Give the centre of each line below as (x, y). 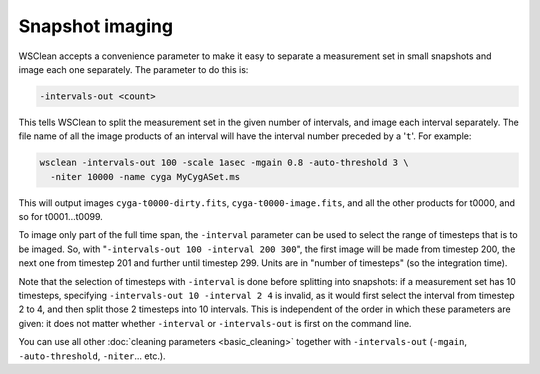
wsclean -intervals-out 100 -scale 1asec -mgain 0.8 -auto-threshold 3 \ (224, 163)
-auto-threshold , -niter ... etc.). (92, 356)
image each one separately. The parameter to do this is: (133, 69)
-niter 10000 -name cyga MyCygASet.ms (145, 176)
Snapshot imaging (96, 26)
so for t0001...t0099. (61, 217)
